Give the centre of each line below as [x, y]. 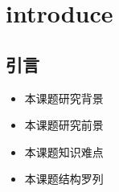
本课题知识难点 [64, 151]
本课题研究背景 [64, 98]
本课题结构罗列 [64, 179]
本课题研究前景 [64, 125]
